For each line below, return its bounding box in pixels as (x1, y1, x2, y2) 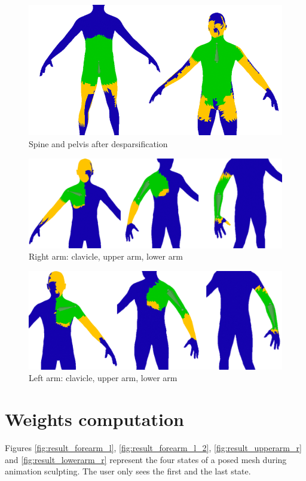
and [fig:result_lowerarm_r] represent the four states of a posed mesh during (5, 453, 287, 465)
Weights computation (5, 407, 184, 431)
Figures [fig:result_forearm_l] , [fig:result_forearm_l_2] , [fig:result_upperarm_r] (5, 442, 302, 454)
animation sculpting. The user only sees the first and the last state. (5, 465, 251, 477)
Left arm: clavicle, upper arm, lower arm (29, 372, 178, 384)
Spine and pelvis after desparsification (29, 138, 168, 150)
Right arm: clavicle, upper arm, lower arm (29, 250, 183, 263)
